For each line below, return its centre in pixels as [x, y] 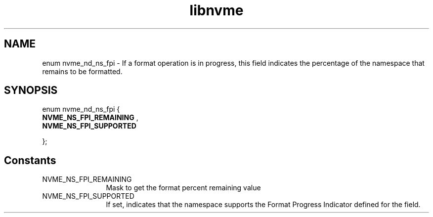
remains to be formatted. [82, 71]
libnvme [216, 10]
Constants [30, 160]
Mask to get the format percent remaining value [183, 188]
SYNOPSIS [31, 90]
